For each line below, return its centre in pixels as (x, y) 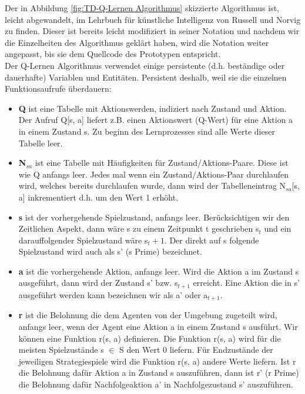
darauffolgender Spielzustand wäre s (83, 240)
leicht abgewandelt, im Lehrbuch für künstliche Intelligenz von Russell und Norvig (153, 19)
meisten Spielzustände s (61, 350)
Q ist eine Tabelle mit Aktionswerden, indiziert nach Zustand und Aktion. (152, 108)
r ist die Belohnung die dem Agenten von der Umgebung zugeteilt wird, (148, 315)
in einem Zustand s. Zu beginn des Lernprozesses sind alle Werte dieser (147, 131)
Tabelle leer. (41, 143)
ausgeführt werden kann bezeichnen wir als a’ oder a (113, 294)
